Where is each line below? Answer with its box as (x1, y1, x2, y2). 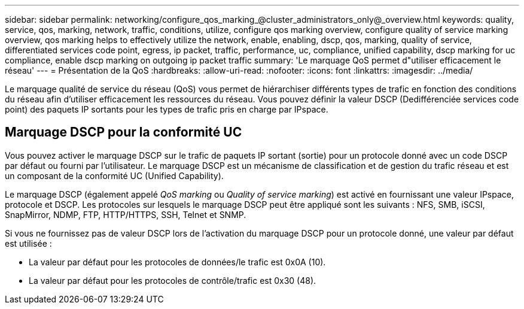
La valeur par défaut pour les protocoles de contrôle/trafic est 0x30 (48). (29, 275, 316, 286)
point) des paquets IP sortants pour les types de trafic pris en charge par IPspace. (5, 104, 328, 114)
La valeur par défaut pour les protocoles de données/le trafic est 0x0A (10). (29, 256, 326, 267)
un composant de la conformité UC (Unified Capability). (5, 170, 224, 181)
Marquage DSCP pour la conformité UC (5, 125, 242, 140)
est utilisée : (5, 238, 52, 249)
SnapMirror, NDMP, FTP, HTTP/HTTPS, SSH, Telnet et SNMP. (5, 209, 246, 220)
